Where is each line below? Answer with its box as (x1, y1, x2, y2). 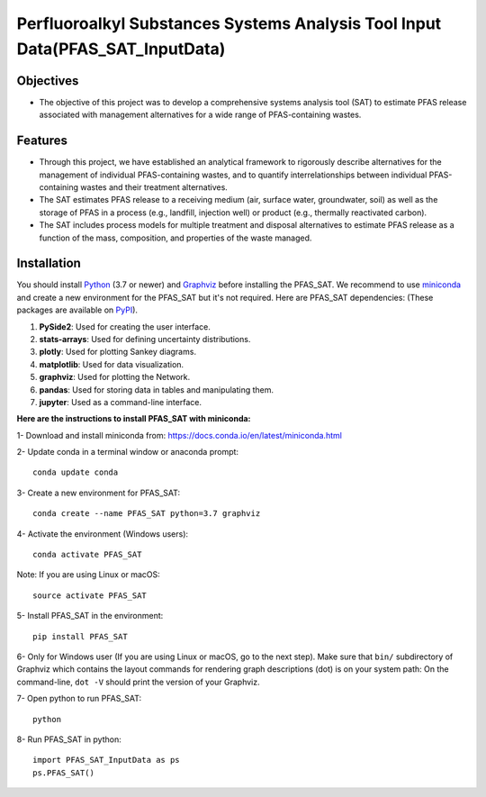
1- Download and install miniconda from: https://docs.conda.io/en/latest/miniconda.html (16, 430, 342, 440)
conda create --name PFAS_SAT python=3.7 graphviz (32, 509, 261, 519)
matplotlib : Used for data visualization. (39, 358, 184, 369)
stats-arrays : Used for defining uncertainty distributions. (39, 333, 251, 344)
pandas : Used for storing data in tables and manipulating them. (39, 384, 274, 395)
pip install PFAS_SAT (32, 631, 128, 641)
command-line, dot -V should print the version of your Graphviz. (16, 676, 260, 687)
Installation (16, 256, 81, 271)
